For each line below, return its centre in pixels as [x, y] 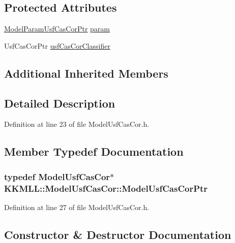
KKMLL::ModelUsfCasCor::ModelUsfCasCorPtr [106, 188]
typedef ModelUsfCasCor [57, 176]
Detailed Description [60, 103]
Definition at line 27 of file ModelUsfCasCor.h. [77, 207]
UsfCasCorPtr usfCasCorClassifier [57, 45]
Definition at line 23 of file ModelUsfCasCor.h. [77, 124]
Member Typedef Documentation [94, 151]
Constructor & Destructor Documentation [118, 234]
